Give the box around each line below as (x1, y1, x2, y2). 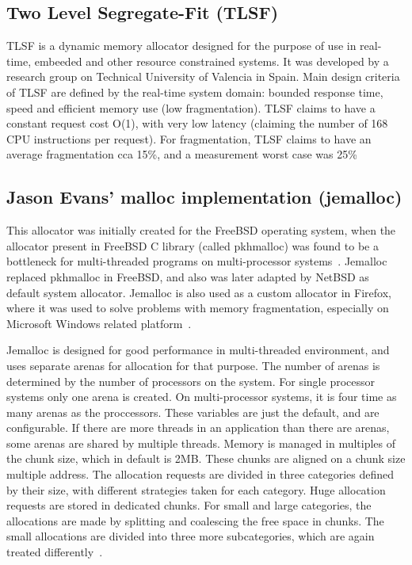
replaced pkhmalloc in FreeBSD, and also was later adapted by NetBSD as (6, 268, 369, 284)
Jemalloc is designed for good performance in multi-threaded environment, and (6, 342, 390, 358)
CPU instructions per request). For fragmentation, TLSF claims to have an (6, 130, 372, 147)
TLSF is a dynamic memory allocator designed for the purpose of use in (6, 37, 357, 54)
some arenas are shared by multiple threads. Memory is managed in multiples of (6, 434, 396, 451)
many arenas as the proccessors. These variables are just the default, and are (6, 403, 380, 420)
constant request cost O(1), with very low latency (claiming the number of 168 (6, 115, 388, 132)
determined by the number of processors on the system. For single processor (6, 372, 375, 389)
